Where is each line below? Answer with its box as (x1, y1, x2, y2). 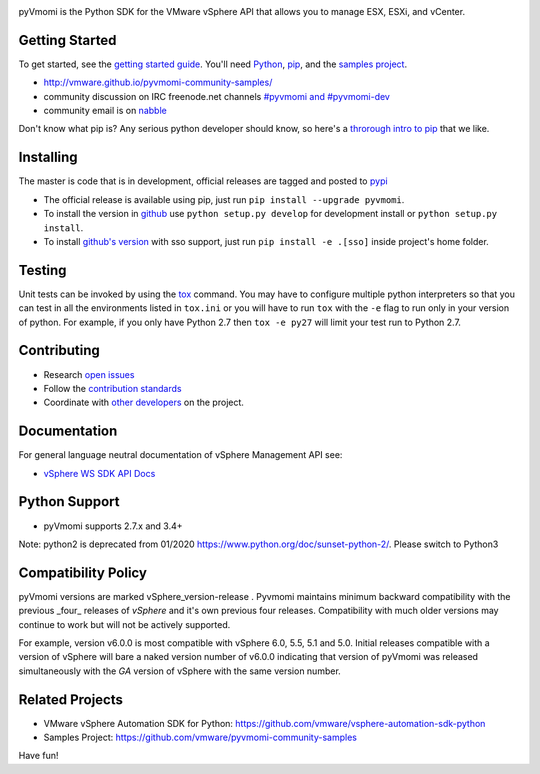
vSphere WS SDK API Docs (43, 467, 156, 479)
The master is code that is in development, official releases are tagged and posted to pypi (18, 175, 389, 187)
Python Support (18, 493, 120, 510)
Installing (18, 149, 79, 166)
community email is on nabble (43, 105, 167, 117)
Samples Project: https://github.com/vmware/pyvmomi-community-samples (43, 731, 357, 744)
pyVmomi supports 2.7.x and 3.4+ (43, 520, 184, 532)
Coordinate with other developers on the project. (43, 396, 245, 409)
